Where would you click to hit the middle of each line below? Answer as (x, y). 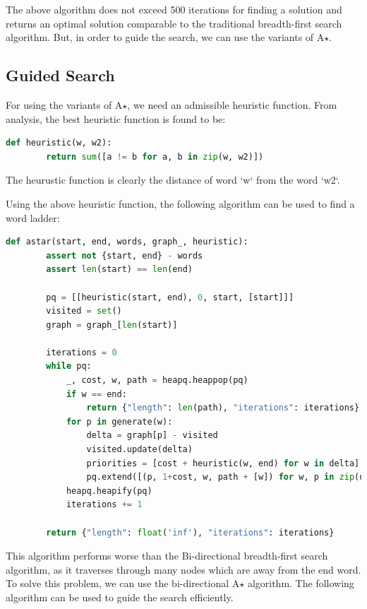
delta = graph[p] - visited (152, 436)
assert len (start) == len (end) (119, 270)
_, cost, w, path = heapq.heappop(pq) (157, 380)
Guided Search (60, 75)
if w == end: (96, 394)
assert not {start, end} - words (125, 255)
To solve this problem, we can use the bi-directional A (123, 583)
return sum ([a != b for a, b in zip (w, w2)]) (155, 156)
